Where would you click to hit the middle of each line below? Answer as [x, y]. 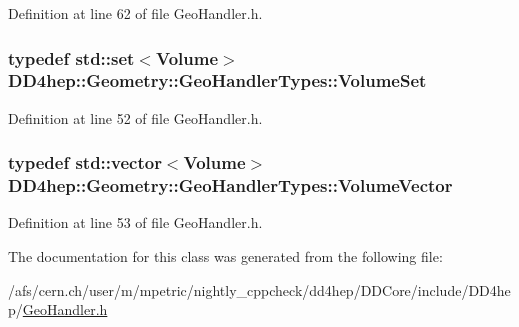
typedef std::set [71, 57]
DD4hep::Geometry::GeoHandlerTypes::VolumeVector [230, 185]
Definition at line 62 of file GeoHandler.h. [135, 13]
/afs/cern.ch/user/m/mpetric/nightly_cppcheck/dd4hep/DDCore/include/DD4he [259, 289]
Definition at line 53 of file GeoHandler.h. [135, 222]
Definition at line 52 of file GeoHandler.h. [135, 117]
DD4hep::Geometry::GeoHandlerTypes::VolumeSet [217, 80]
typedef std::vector [85, 162]
